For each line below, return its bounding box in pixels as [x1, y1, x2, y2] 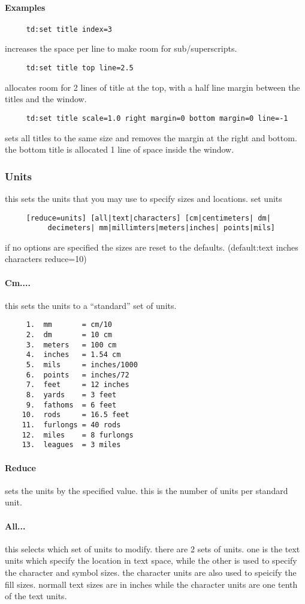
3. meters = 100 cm [26, 340, 117, 349]
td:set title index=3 [26, 25, 112, 34]
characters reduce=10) [5, 252, 87, 265]
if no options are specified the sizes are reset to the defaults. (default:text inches [5, 240, 298, 253]
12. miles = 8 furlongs [22, 430, 134, 439]
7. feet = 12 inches [26, 380, 129, 389]
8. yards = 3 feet [26, 391, 117, 400]
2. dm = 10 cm [26, 331, 112, 340]
